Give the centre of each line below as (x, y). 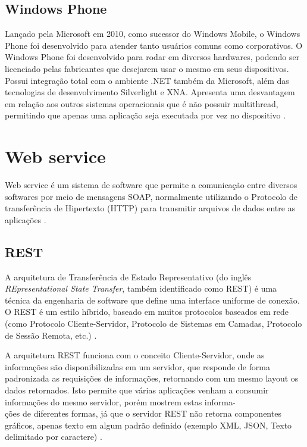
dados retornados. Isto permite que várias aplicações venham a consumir (137, 390)
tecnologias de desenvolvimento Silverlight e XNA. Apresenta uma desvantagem (150, 92)
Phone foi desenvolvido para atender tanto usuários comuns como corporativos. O (154, 45)
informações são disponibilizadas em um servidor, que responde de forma (137, 366)
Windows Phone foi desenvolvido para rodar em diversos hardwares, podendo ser (152, 57)
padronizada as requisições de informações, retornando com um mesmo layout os (152, 378)
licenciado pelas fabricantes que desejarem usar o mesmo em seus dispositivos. (147, 68)
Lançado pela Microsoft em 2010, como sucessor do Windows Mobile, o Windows (153, 34)
